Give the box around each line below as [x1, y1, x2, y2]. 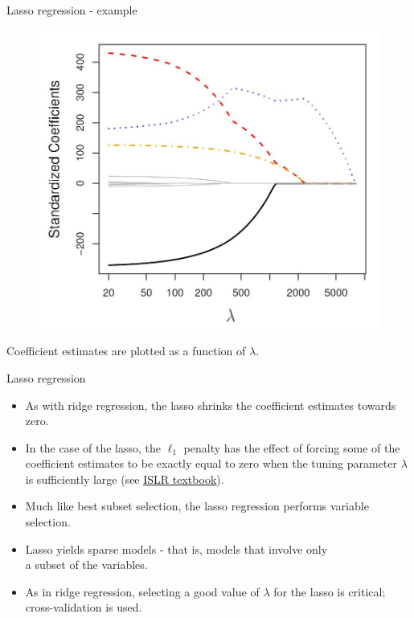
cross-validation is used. [25, 599, 142, 616]
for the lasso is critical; [273, 583, 386, 600]
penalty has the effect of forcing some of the [183, 439, 400, 456]
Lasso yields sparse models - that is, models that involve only [25, 540, 328, 557]
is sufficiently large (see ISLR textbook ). [25, 470, 224, 487]
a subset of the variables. [25, 556, 148, 573]
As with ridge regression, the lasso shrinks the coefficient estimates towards [25, 396, 396, 413]
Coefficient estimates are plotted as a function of [6, 342, 246, 359]
